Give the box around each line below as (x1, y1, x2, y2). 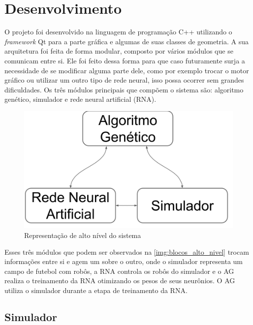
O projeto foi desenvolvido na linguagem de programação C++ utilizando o (4, 27, 232, 37)
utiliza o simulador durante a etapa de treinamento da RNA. (4, 285, 188, 295)
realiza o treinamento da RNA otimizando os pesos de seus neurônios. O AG (4, 275, 235, 286)
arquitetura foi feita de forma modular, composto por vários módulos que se (4, 46, 233, 56)
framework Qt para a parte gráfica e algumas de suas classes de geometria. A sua (4, 36, 249, 46)
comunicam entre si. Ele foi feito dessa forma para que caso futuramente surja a (4, 55, 245, 65)
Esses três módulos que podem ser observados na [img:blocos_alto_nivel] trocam (4, 246, 249, 257)
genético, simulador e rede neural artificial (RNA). (4, 94, 157, 104)
